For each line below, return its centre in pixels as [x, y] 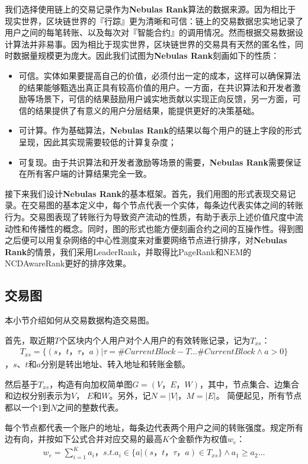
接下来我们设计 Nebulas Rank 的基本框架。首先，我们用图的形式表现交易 [146, 193]
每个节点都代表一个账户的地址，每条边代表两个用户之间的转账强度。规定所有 [154, 427]
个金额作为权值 [198, 439]
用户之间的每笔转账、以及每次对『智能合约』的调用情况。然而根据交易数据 [150, 32]
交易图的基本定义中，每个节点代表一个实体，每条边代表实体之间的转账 [166, 205]
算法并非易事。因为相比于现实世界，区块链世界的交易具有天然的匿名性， [154, 44]
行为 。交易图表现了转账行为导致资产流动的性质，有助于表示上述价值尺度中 [150, 216]
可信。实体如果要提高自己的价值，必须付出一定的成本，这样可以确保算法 [160, 75]
